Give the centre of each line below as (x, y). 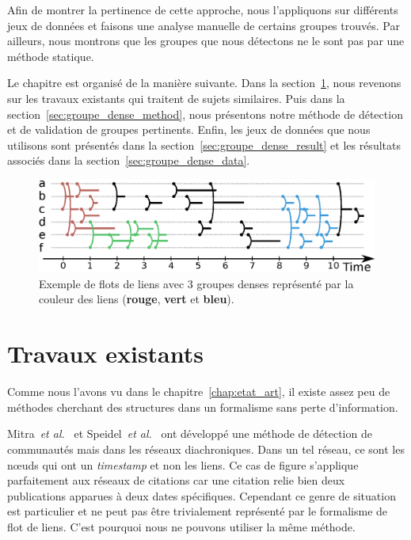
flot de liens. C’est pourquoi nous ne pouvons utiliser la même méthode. (181, 526)
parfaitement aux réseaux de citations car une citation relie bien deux (176, 480)
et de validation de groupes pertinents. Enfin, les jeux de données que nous (189, 129)
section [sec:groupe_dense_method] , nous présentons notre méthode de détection (205, 114)
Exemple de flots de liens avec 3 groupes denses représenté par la (196, 283)
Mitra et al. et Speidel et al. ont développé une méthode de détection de (190, 434)
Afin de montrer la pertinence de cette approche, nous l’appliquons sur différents (203, 10)
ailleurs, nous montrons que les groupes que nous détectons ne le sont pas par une (206, 41)
